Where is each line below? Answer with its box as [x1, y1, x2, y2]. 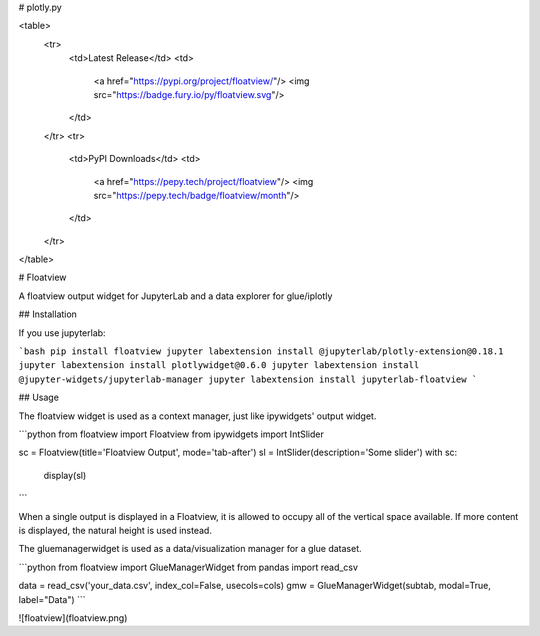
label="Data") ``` [18, 593, 86, 605]
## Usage [18, 391, 60, 404]
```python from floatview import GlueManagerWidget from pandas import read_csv [18, 561, 359, 573]
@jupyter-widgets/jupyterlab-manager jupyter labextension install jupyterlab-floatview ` [18, 373, 478, 385]
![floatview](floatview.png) [18, 611, 128, 624]
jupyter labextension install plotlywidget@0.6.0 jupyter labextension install [18, 360, 420, 371]
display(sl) [43, 469, 87, 481]
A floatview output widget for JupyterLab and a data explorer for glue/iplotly [18, 290, 333, 302]
